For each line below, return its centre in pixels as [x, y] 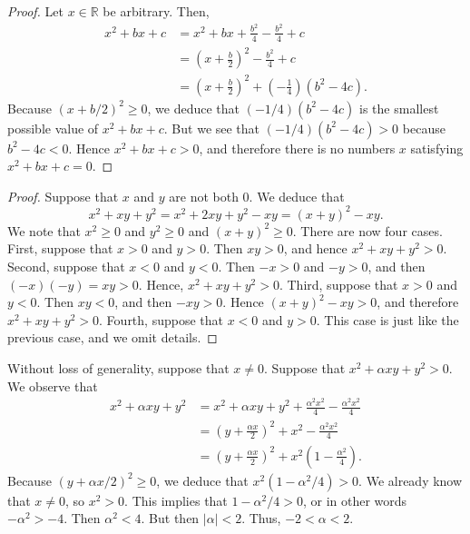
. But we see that [212, 128]
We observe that [53, 386]
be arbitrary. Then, [156, 11]
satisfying [437, 148]
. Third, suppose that [338, 284]
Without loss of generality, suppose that [118, 368]
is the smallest [399, 108]
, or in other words [355, 500]
